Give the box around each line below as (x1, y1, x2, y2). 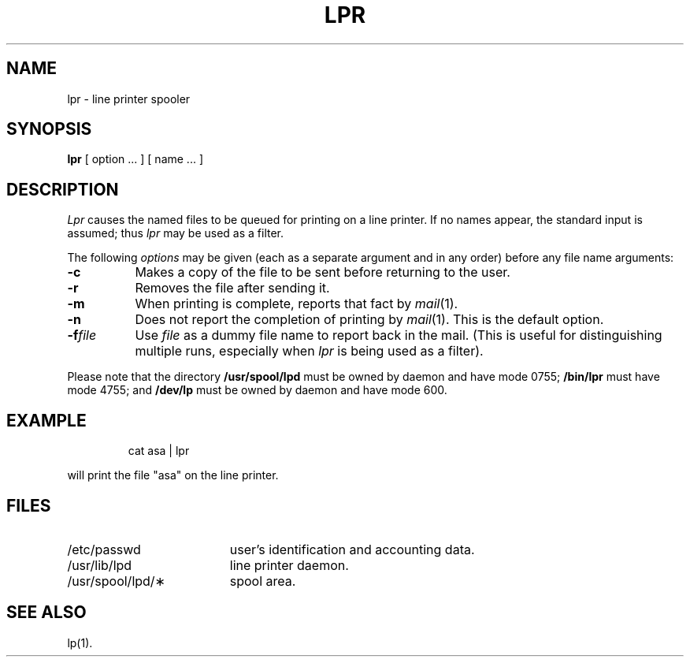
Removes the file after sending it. (135, 280, 330, 296)
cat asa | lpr (128, 444, 190, 458)
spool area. (229, 572, 296, 589)
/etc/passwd (67, 541, 141, 557)
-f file (67, 327, 97, 344)
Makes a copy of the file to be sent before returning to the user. (135, 264, 510, 281)
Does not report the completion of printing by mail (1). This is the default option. (135, 311, 604, 328)
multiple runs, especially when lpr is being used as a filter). (135, 343, 484, 359)
